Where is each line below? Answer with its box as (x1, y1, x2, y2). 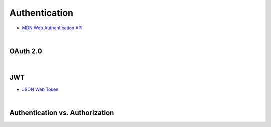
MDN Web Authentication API (22, 25, 83, 31)
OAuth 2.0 (9, 47, 42, 55)
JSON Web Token (22, 86, 59, 92)
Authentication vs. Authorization (9, 108, 114, 117)
